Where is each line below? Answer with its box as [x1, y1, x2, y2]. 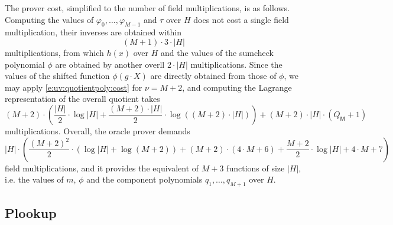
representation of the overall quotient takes [5, 92, 160, 105]
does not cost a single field [193, 13, 289, 25]
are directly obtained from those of [150, 70, 277, 82]
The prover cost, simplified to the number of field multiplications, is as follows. [5, 2, 290, 14]
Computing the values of [5, 13, 94, 25]
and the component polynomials [86, 173, 203, 186]
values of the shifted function [5, 70, 110, 82]
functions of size [226, 161, 285, 174]
